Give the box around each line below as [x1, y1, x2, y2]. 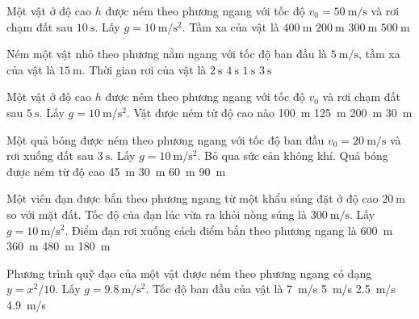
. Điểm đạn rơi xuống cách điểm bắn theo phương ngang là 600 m [65, 221, 393, 238]
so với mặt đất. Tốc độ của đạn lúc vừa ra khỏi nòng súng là [6, 205, 307, 222]
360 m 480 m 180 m [6, 237, 111, 254]
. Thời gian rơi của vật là [82, 61, 207, 78]
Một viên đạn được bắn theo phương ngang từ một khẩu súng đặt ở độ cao [6, 190, 379, 207]
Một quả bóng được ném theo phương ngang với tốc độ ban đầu [6, 131, 325, 148]
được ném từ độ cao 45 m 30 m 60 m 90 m [6, 162, 226, 179]
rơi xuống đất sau [6, 147, 94, 164]
